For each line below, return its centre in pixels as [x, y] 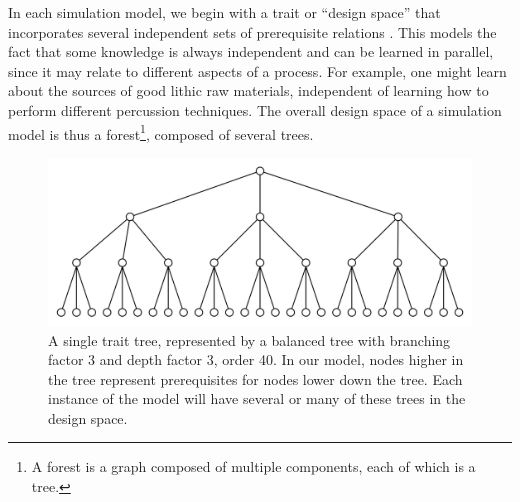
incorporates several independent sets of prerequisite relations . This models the [252, 31]
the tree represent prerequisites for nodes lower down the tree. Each [255, 378]
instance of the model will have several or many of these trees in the [257, 398]
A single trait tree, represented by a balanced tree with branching [249, 339]
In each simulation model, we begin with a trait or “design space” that [224, 12]
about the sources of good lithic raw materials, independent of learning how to [248, 90]
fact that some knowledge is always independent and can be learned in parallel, [251, 51]
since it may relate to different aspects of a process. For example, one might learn [257, 70]
